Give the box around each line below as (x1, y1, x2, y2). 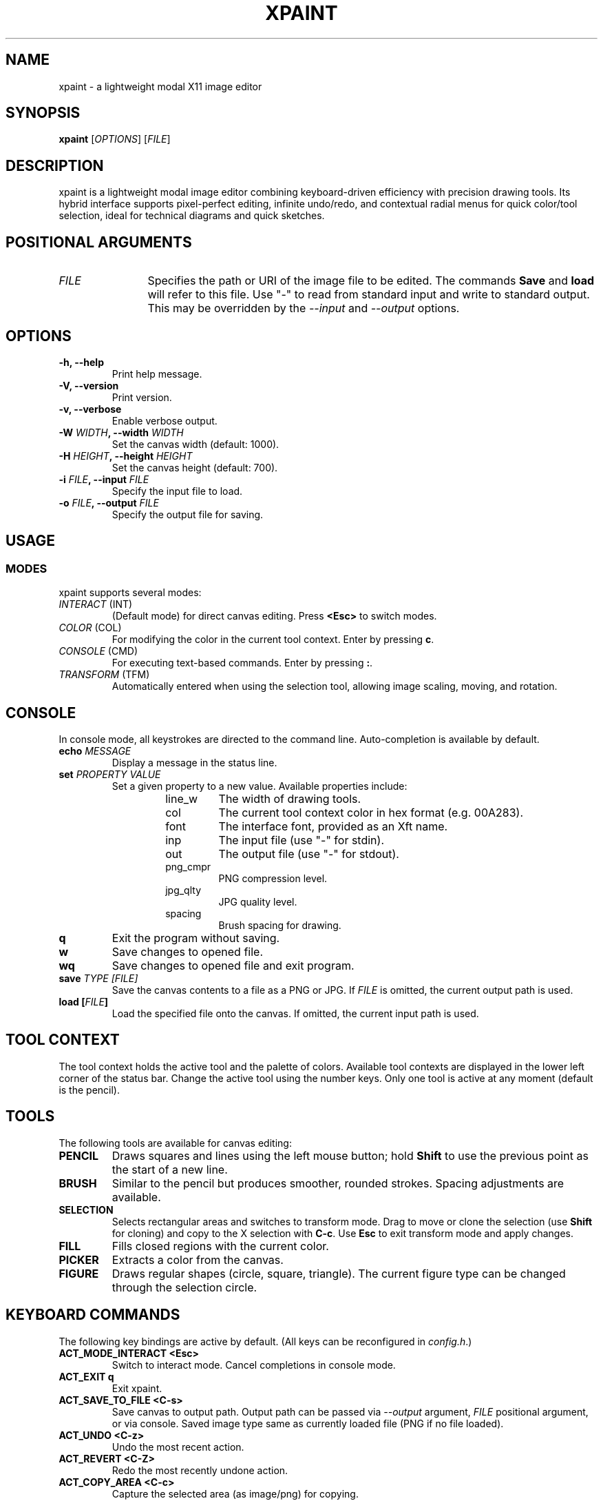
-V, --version (59, 379, 119, 391)
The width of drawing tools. (218, 792, 361, 806)
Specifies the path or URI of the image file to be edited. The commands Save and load (147, 274, 595, 288)
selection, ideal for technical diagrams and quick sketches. (59, 210, 325, 222)
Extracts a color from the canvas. (112, 1252, 284, 1267)
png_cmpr (165, 861, 211, 873)
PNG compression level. (218, 872, 328, 885)
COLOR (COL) (59, 622, 122, 634)
